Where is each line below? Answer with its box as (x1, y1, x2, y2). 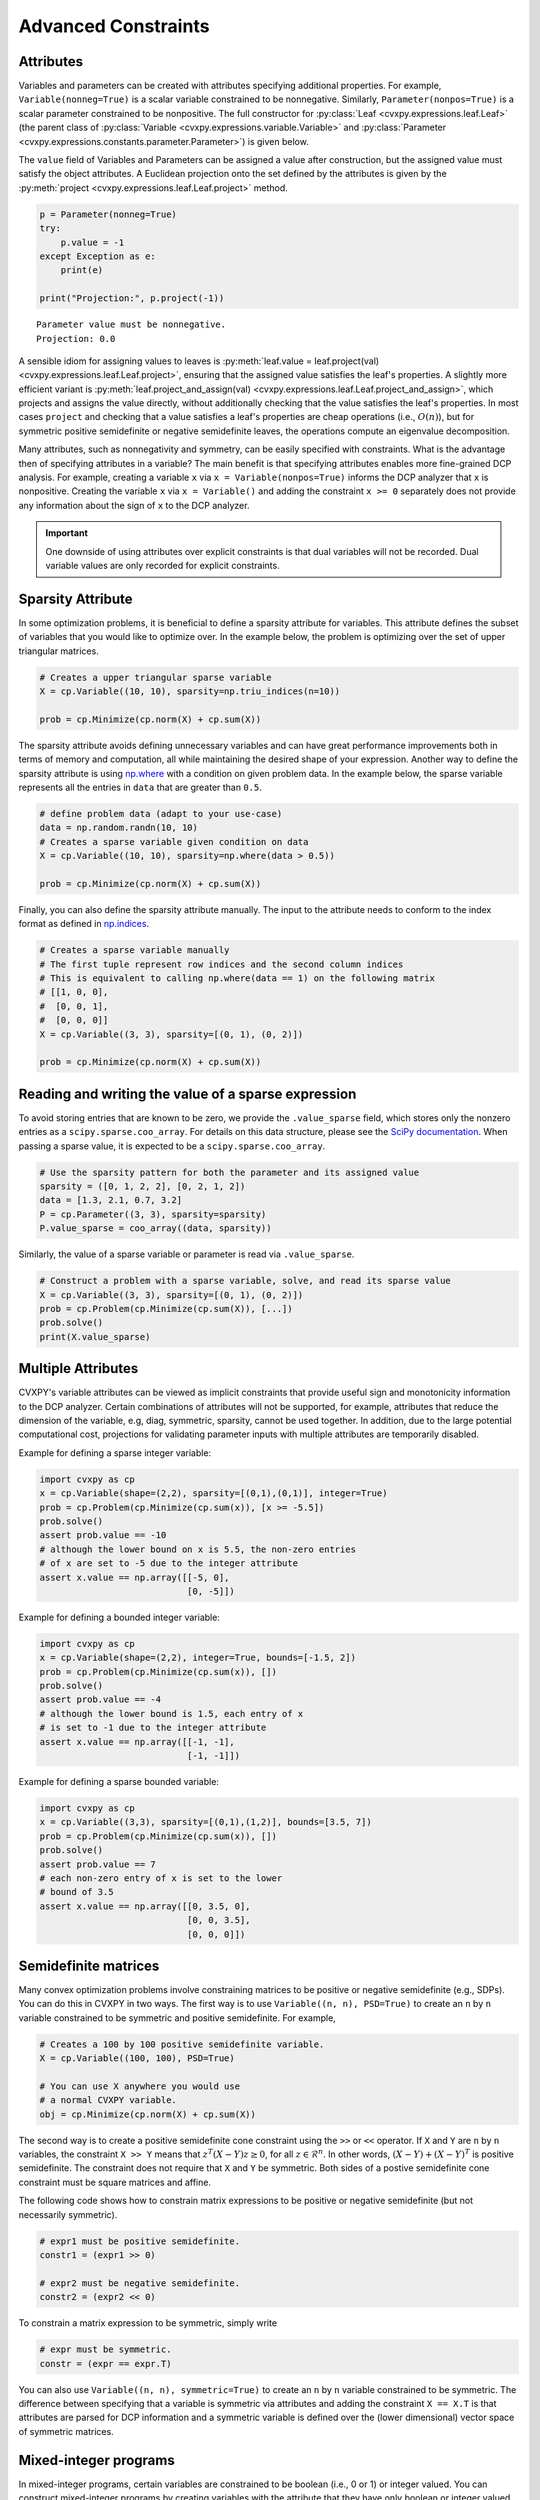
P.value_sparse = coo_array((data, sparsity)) (39, 1223, 272, 1234)
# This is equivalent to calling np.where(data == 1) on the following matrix (39, 973, 435, 984)
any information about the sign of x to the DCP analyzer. (18, 499, 250, 511)
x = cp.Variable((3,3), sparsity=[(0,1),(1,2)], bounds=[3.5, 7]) (39, 1816, 372, 1828)
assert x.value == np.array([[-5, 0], (39, 1571, 230, 1583)
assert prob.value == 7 (39, 1858, 157, 1870)
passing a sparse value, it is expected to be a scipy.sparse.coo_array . (18, 1140, 326, 1152)
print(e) (60, 265, 104, 276)
